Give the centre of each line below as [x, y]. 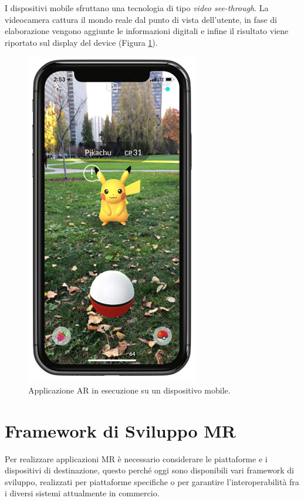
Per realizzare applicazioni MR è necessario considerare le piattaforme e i [136, 458]
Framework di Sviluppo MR [120, 430]
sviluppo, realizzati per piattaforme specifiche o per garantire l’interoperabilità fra [152, 481]
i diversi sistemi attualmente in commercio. [82, 493]
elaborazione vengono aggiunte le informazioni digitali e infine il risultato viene [147, 31]
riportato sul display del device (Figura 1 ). [81, 42]
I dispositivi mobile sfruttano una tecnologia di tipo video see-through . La [137, 8]
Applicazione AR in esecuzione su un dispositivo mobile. [129, 390]
